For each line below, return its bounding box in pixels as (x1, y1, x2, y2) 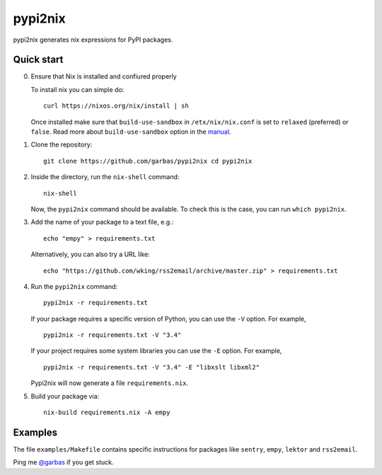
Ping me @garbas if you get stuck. (13, 458, 114, 467)
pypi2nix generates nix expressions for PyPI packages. (13, 35, 173, 44)
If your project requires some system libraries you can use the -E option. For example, (30, 347, 282, 355)
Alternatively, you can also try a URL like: (30, 250, 150, 258)
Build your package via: (30, 391, 100, 400)
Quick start (13, 54, 64, 66)
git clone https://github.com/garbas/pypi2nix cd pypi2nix (43, 156, 253, 165)
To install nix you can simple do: (30, 85, 125, 93)
